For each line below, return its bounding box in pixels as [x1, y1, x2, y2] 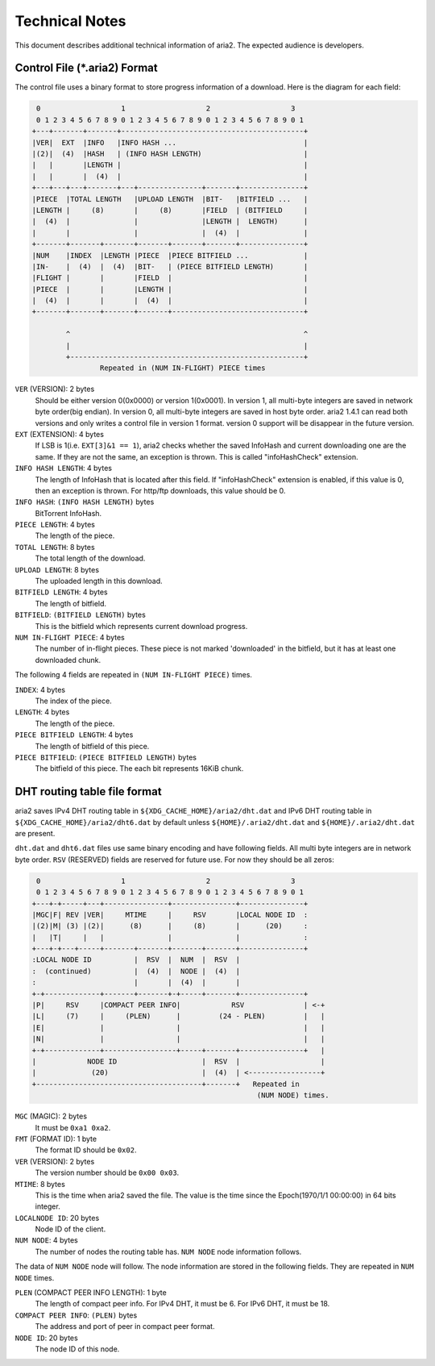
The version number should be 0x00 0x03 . [35, 1168, 180, 1177]
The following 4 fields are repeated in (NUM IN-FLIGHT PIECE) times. [14, 670, 253, 680]
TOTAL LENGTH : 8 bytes [14, 542, 96, 552]
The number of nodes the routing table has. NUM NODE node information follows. [35, 1247, 302, 1256]
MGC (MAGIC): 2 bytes [14, 1111, 88, 1121]
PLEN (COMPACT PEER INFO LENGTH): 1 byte [14, 1288, 167, 1297]
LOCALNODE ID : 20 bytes [14, 1213, 100, 1222]
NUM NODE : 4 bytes [14, 1235, 78, 1245]
